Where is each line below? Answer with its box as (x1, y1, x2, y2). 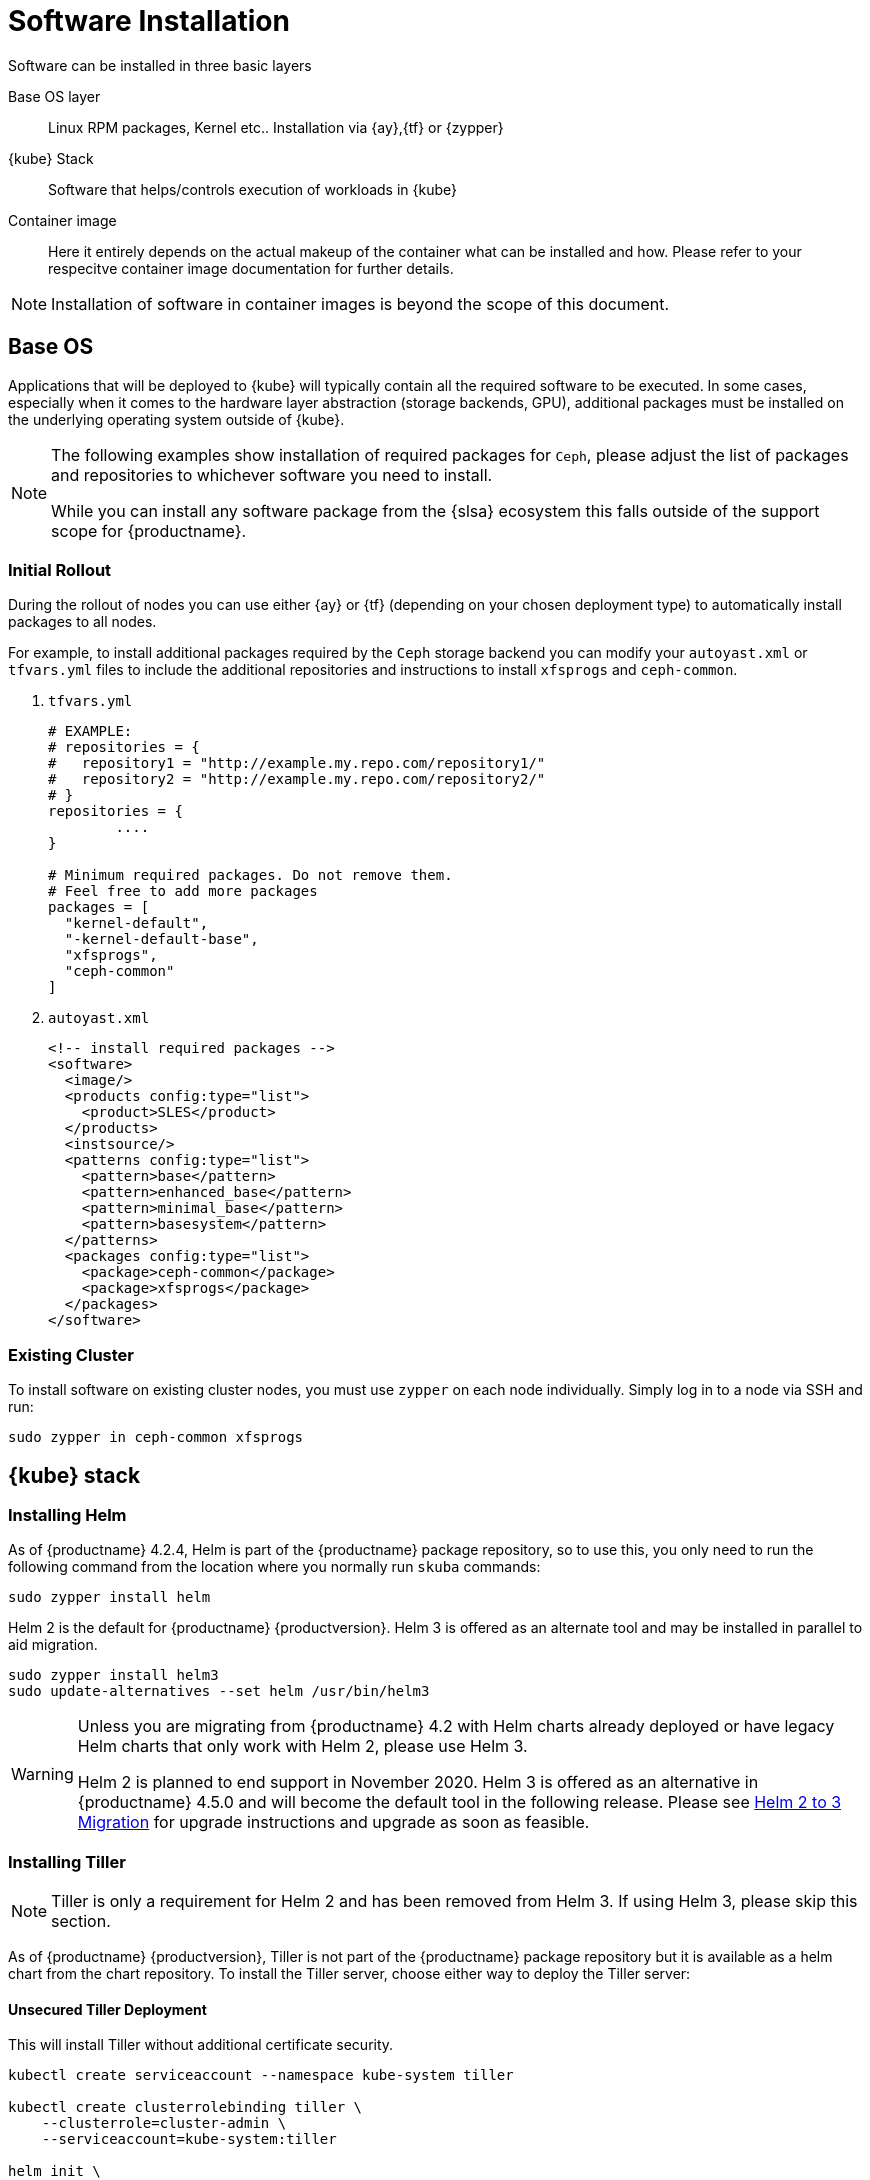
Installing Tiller (8, 1851, 126, 1872)
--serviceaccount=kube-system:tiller (41, 2131, 337, 2148)
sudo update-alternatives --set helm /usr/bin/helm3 (8, 1683, 430, 1700)
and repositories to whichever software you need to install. (51, 464, 493, 485)
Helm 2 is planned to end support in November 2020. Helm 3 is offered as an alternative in (77, 1772, 759, 1793)
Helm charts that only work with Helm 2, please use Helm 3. (77, 1736, 528, 1757)
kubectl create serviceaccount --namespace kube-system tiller (8, 2067, 514, 2084)
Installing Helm (8, 1504, 127, 1525)
